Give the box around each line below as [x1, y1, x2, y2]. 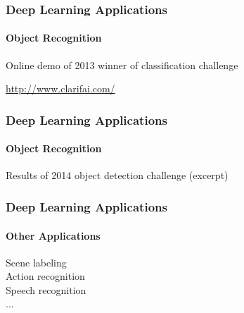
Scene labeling [6, 254, 67, 269]
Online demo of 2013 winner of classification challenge [6, 57, 238, 72]
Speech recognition [6, 282, 86, 297]
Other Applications [6, 228, 101, 243]
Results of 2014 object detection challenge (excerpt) [6, 168, 229, 183]
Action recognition [6, 269, 85, 283]
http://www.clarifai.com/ [6, 81, 115, 96]
